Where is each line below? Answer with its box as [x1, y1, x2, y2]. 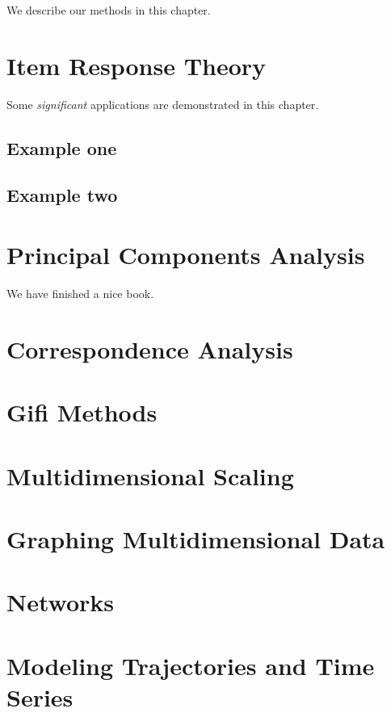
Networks [6, 585, 115, 619]
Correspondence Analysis [6, 332, 293, 365]
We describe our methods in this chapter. [6, 2, 211, 18]
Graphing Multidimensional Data [6, 522, 385, 555]
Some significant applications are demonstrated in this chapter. [6, 95, 319, 112]
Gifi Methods [6, 396, 158, 429]
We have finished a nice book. [6, 285, 154, 301]
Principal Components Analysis [6, 238, 365, 271]
